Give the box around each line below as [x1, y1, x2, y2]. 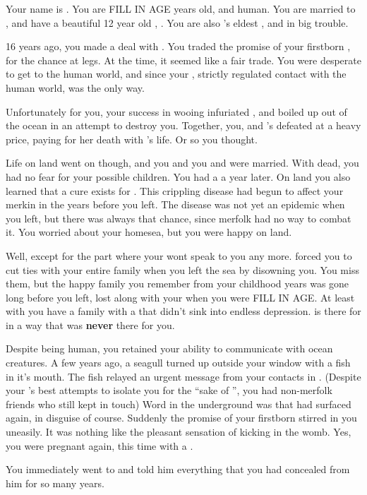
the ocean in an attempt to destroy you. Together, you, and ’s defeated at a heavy [6, 118, 361, 133]
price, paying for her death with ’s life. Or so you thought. [6, 131, 258, 146]
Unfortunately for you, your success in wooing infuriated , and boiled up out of [6, 104, 347, 119]
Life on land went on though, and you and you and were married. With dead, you [6, 155, 359, 170]
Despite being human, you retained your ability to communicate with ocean [6, 341, 333, 356]
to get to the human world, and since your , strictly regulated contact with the [6, 66, 347, 81]
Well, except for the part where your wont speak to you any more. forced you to [6, 248, 352, 263]
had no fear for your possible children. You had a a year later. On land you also [6, 169, 351, 184]
